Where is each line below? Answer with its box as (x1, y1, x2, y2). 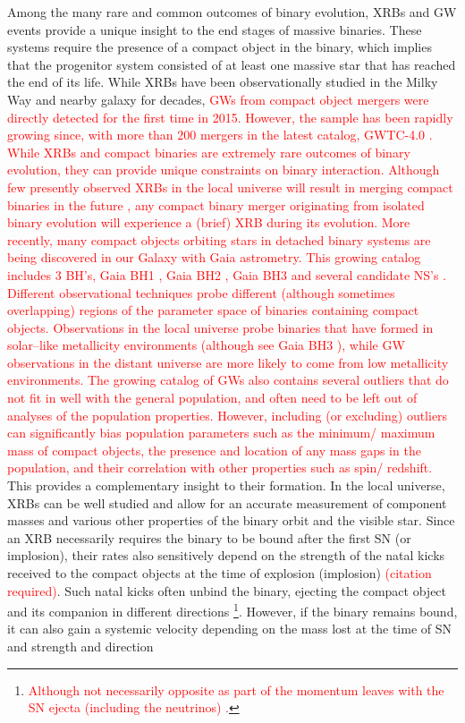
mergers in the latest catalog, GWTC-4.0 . (199, 125, 433, 144)
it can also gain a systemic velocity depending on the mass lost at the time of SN (7, 619, 452, 638)
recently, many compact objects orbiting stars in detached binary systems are (7, 230, 431, 249)
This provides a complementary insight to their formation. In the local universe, (7, 476, 445, 495)
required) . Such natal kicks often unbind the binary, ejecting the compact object (7, 581, 447, 600)
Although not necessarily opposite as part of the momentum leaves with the (28, 680, 444, 699)
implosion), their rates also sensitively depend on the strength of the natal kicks (7, 546, 445, 565)
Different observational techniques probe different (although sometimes (7, 283, 395, 302)
